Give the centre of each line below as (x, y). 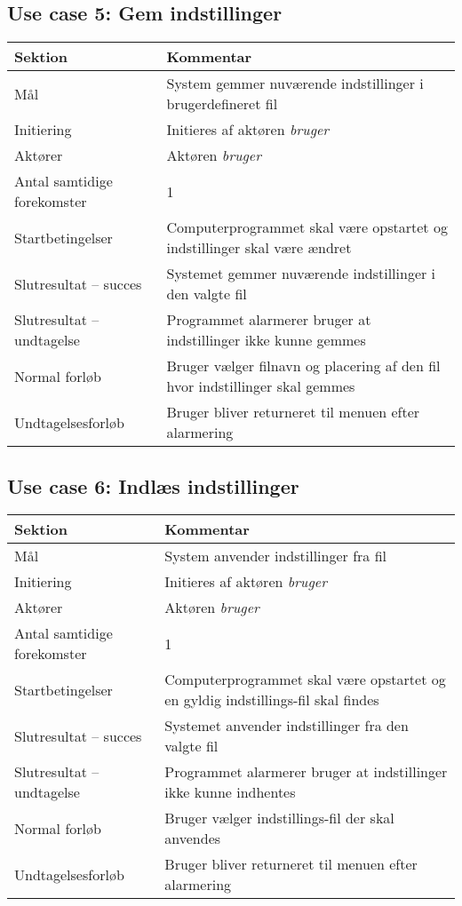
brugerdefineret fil (222, 104)
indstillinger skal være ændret (259, 248)
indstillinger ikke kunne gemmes (266, 340)
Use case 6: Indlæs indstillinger (153, 485)
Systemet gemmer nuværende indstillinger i (301, 274)
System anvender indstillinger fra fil (275, 556)
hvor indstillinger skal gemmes (261, 386)
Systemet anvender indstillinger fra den (287, 726)
